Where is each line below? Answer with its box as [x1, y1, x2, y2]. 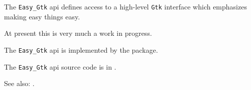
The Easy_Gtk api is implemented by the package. [4, 44, 158, 55]
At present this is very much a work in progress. [4, 28, 152, 38]
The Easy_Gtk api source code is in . [4, 61, 116, 72]
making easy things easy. [4, 11, 80, 21]
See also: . [4, 78, 35, 89]
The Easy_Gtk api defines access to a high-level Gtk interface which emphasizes [4, 1, 247, 11]
